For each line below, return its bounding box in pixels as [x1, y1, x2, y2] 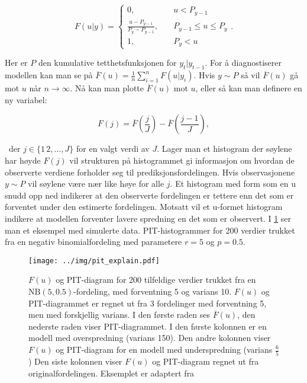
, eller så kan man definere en [195, 82, 302, 94]
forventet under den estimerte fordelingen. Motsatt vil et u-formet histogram [5, 200, 283, 213]
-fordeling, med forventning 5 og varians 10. [73, 285, 232, 298]
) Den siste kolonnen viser [28, 355, 122, 368]
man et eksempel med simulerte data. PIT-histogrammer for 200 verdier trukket [5, 224, 295, 236]
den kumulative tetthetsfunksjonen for [38, 56, 177, 69]
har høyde [5, 154, 41, 167]
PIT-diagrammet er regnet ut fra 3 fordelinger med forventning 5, [28, 296, 267, 309]
